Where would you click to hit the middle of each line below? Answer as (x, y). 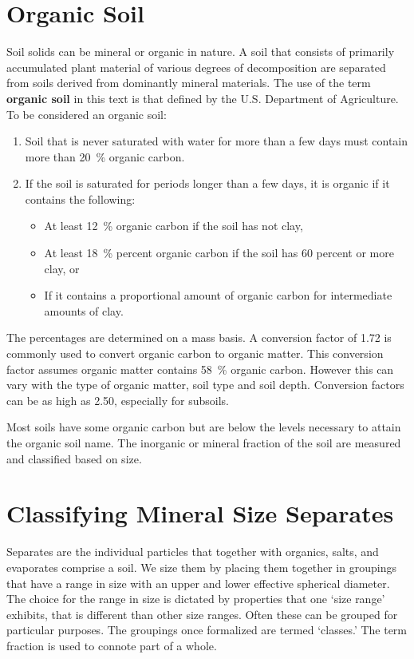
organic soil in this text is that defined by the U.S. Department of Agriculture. (203, 98)
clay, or (62, 268)
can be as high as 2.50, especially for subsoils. (118, 400)
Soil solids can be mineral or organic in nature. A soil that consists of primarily (201, 52)
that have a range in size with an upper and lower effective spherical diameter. (198, 583)
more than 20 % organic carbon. (105, 156)
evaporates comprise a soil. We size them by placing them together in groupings (201, 567)
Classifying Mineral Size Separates (200, 513)
